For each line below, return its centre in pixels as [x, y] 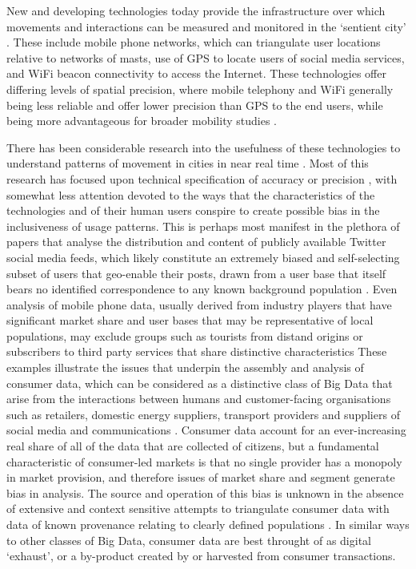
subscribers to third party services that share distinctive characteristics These [197, 351]
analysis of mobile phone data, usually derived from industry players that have [199, 304]
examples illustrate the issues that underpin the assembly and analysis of [185, 367]
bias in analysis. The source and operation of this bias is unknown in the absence [205, 492]
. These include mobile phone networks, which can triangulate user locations [194, 42]
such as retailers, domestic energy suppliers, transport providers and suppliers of [203, 414]
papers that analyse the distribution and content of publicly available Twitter [196, 242]
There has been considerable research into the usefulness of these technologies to [204, 147]
